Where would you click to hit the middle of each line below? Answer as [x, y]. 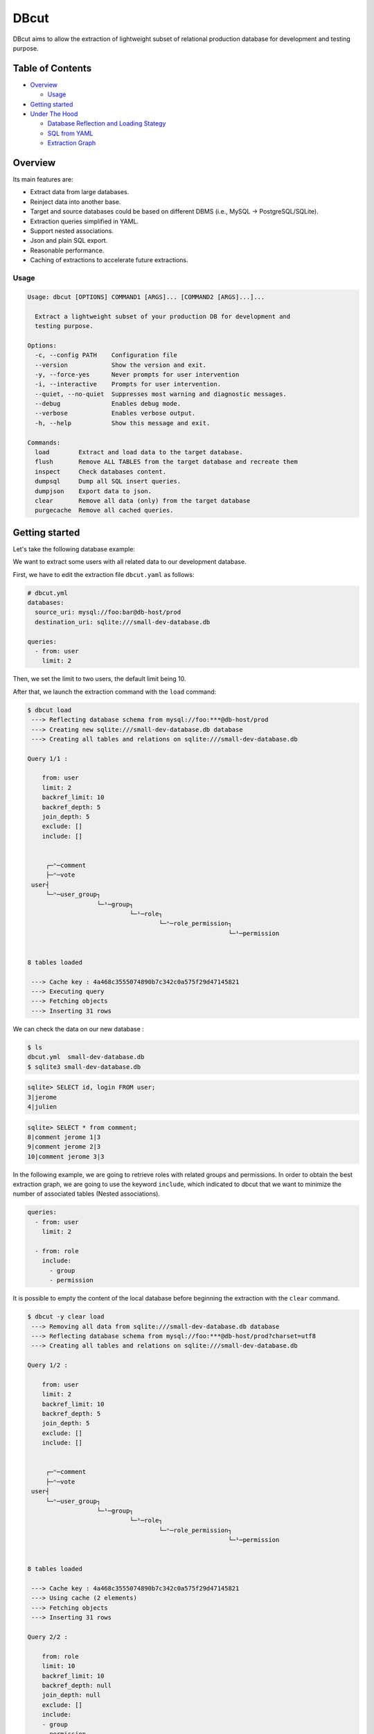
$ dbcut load [50, 710]
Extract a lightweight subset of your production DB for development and [163, 316]
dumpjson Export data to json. [93, 491]
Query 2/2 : [48, 1637]
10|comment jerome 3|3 [66, 1156]
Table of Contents [52, 68]
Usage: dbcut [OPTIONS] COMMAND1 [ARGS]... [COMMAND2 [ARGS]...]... [146, 297]
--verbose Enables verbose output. [115, 413]
